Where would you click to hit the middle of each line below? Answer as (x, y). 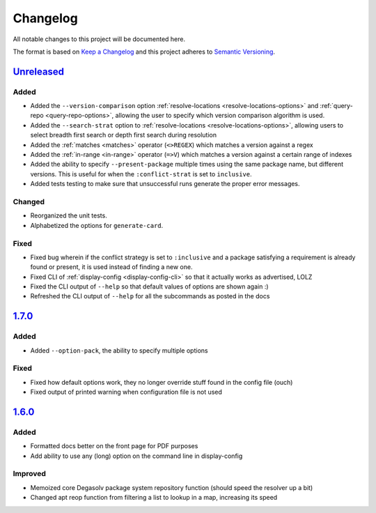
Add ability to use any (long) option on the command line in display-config (136, 456)
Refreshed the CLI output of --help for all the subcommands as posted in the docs (150, 296)
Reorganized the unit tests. (69, 215)
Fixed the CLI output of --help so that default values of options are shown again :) (149, 286)
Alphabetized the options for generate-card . (97, 225)
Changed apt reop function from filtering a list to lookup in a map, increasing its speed (154, 498)
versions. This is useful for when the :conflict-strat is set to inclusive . (141, 174)
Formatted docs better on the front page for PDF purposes (114, 446)
